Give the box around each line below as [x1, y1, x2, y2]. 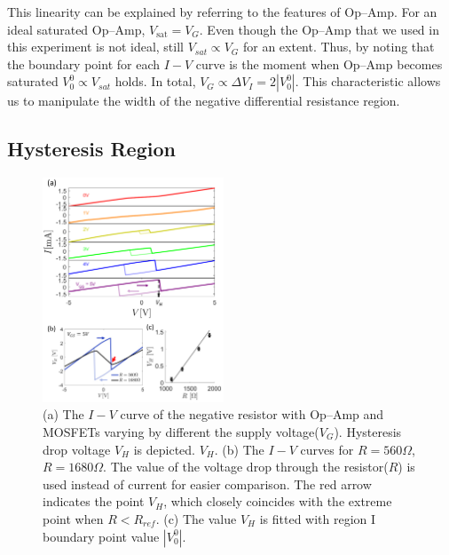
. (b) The [214, 440, 264, 458]
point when [43, 509, 104, 527]
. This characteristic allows [295, 72, 441, 91]
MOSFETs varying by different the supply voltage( [43, 423, 319, 441]
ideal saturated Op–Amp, [7, 20, 146, 38]
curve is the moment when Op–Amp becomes [195, 54, 443, 73]
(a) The [43, 405, 84, 424]
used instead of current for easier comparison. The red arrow [43, 474, 372, 493]
